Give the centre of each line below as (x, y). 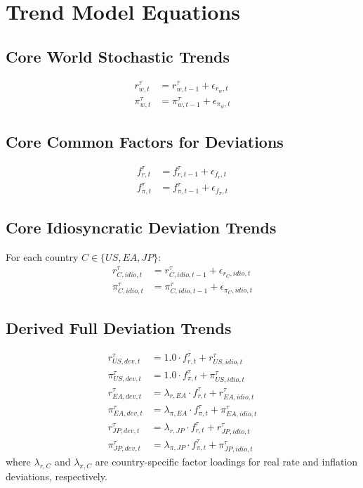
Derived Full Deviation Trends (119, 327)
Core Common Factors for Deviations (145, 141)
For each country (42, 257)
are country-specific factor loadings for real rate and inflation (226, 461)
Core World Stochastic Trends (118, 56)
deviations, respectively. (57, 476)
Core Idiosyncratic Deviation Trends (141, 227)
